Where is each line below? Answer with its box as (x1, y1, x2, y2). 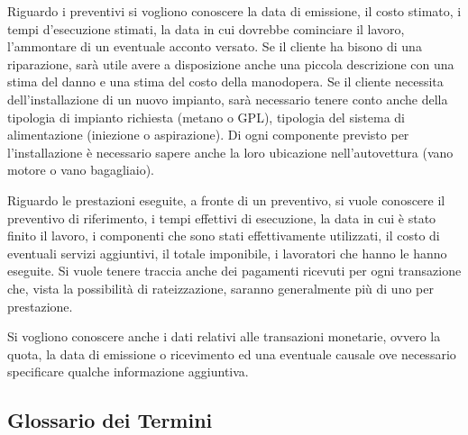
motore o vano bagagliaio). (7, 160, 154, 179)
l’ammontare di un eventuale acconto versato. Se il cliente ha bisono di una (7, 37, 422, 56)
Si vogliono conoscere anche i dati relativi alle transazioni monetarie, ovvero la (7, 327, 441, 346)
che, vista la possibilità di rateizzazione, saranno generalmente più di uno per (7, 278, 434, 297)
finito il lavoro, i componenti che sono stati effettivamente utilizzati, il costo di (7, 226, 440, 245)
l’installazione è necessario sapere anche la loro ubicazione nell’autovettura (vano (7, 142, 454, 161)
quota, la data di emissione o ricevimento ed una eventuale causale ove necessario (7, 344, 456, 363)
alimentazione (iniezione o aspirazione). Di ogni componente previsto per (7, 125, 409, 144)
